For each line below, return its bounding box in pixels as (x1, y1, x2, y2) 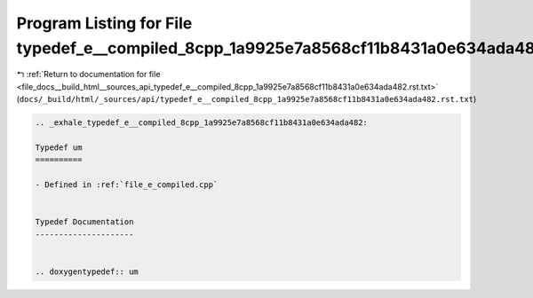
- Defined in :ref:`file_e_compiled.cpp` (35, 180, 219, 190)
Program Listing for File (16, 13, 193, 33)
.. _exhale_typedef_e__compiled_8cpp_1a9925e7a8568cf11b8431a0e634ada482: (35, 118, 369, 128)
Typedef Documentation (35, 217, 134, 227)
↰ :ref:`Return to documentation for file (16, 69, 161, 80)
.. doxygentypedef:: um (35, 266, 139, 277)
